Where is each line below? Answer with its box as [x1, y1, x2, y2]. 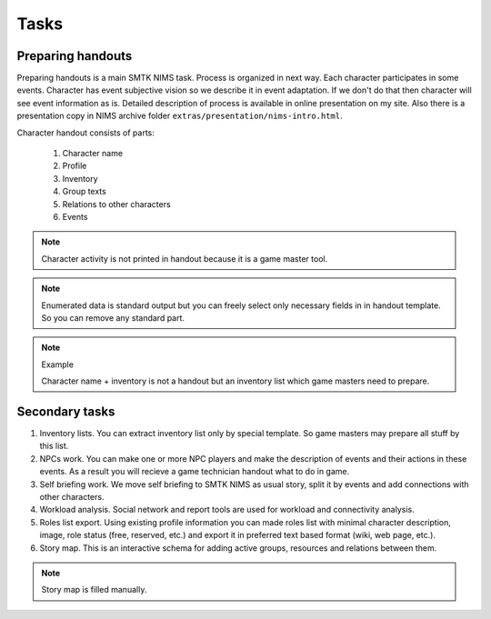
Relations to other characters [62, 198, 172, 209]
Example [41, 359, 75, 370]
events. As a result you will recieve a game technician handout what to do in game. [39, 466, 350, 477]
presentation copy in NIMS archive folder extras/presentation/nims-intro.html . [16, 110, 343, 122]
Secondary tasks [16, 404, 115, 419]
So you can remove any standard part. [41, 312, 185, 323]
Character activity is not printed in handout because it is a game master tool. [41, 253, 328, 264]
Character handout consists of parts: [16, 127, 155, 138]
